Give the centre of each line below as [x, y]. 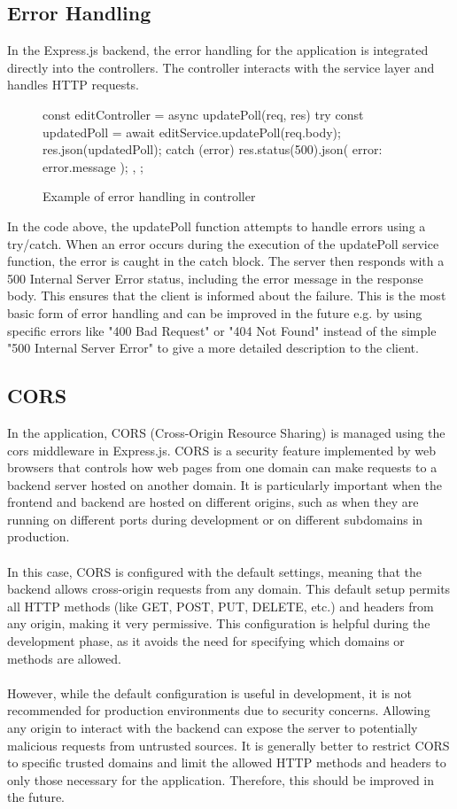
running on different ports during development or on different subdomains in [215, 519]
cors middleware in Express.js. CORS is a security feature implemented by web [222, 450]
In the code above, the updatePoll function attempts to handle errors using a [217, 226]
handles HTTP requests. [74, 85]
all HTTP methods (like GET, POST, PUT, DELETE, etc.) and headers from [221, 606]
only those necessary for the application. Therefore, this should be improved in [221, 779]
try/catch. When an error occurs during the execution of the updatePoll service [223, 243]
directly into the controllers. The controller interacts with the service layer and [221, 67]
